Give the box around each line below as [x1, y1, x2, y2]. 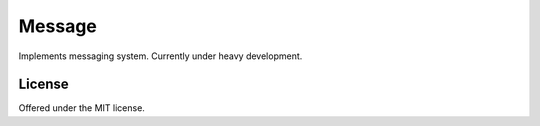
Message [18, 15, 97, 37]
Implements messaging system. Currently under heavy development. [18, 50, 303, 62]
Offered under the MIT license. [18, 102, 145, 114]
